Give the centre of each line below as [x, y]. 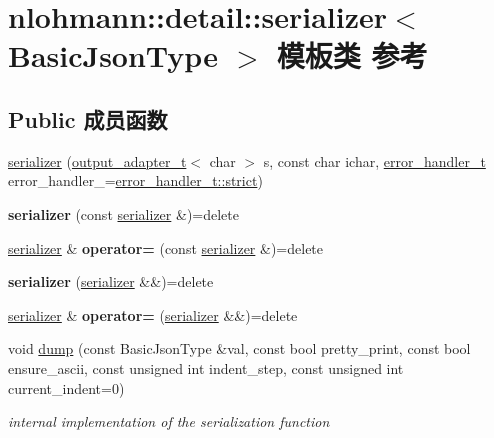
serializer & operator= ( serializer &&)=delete [153, 314]
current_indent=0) [66, 387]
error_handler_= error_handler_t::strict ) [135, 180]
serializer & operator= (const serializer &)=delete [166, 247]
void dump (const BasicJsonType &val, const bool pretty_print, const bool [239, 348]
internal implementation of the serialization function [169, 421]
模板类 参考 [352, 55]
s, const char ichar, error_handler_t [374, 160]
